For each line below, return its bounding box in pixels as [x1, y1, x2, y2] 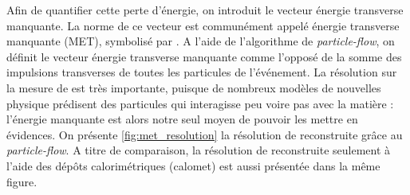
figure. [6, 173, 37, 189]
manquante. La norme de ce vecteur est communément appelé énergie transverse [6, 17, 400, 33]
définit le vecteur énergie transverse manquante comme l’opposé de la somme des [6, 48, 402, 64]
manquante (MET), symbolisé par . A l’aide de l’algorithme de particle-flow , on [6, 33, 395, 49]
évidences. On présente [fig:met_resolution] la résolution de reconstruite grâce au [6, 126, 403, 142]
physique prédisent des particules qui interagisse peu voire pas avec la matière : [6, 95, 394, 111]
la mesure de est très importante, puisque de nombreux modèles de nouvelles [6, 79, 381, 96]
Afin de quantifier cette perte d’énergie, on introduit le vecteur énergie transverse [6, 2, 404, 18]
